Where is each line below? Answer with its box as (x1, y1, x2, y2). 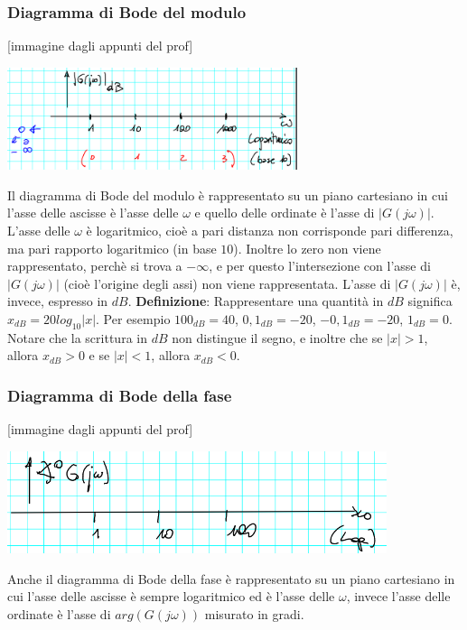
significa (407, 292, 453, 310)
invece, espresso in (7, 292, 108, 310)
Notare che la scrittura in (7, 328, 147, 347)
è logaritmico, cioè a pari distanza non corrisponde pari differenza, (86, 220, 453, 239)
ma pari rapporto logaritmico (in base (7, 238, 217, 257)
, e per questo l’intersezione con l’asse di (209, 256, 431, 275)
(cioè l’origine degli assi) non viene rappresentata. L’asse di (63, 273, 391, 292)
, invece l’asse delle (346, 587, 451, 606)
